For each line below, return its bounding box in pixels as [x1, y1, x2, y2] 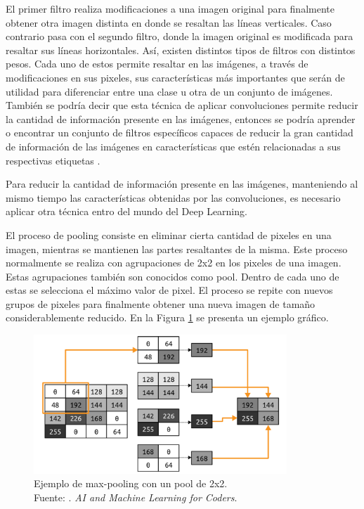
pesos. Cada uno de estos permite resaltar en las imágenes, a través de [6, 56, 308, 71]
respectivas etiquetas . [6, 153, 100, 167]
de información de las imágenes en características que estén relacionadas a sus [6, 138, 341, 153]
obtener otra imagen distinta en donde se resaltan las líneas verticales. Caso [6, 15, 332, 30]
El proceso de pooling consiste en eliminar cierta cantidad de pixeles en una [6, 227, 332, 242]
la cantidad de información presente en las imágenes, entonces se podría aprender [6, 111, 356, 126]
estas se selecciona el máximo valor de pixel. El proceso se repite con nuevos [6, 283, 333, 297]
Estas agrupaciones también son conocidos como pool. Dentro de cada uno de [6, 269, 339, 283]
